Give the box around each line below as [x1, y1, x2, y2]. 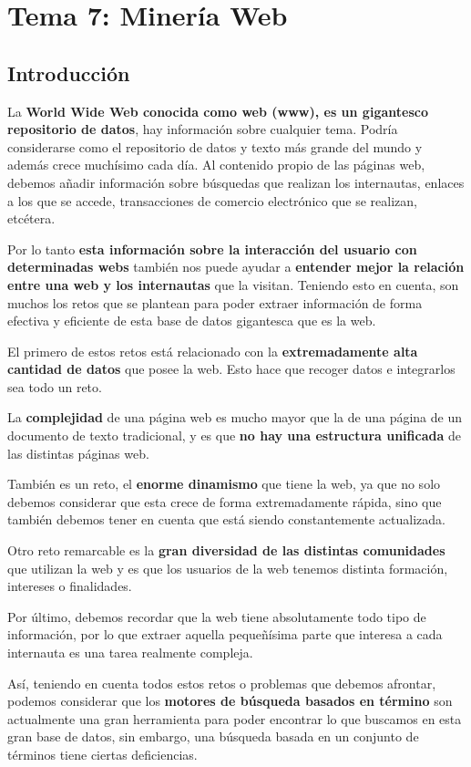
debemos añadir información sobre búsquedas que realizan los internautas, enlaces [7, 172, 465, 192]
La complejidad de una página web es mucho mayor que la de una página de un [7, 408, 462, 427]
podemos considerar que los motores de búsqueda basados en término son [7, 691, 453, 710]
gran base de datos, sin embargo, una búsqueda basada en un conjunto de [7, 727, 419, 746]
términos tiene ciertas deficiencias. [7, 744, 198, 763]
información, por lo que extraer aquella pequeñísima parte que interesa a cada [7, 625, 443, 644]
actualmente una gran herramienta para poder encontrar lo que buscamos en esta [7, 709, 462, 728]
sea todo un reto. [7, 377, 102, 396]
